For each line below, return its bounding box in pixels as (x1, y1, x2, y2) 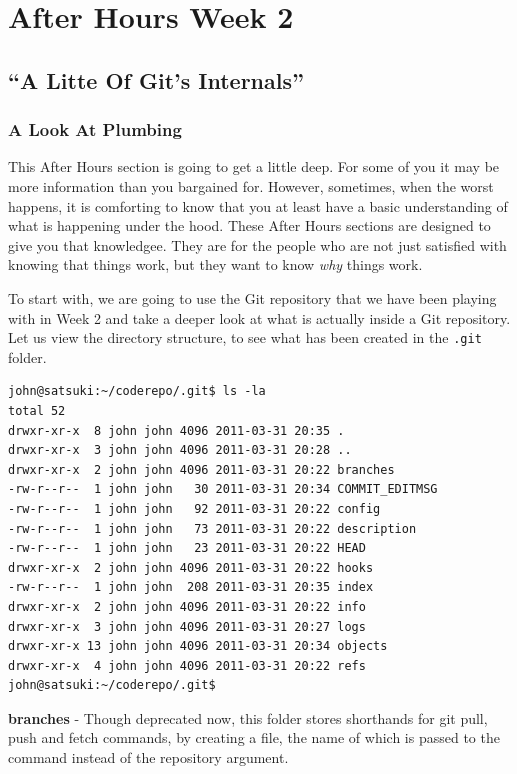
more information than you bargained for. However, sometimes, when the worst (8, 175, 494, 196)
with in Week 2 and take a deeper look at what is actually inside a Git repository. (8, 307, 511, 328)
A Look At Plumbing (8, 117, 182, 142)
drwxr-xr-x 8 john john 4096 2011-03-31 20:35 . (8, 423, 345, 438)
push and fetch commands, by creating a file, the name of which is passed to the (8, 727, 500, 748)
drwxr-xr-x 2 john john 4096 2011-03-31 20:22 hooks (8, 560, 374, 575)
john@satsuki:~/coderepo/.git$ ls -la (8, 384, 266, 399)
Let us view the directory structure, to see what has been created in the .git (8, 327, 482, 348)
